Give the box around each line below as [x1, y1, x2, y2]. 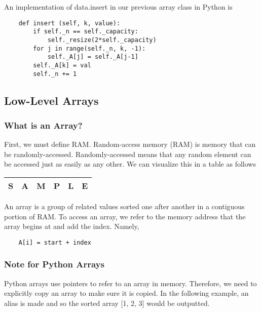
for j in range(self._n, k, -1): [33, 45, 146, 52]
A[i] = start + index [18, 239, 91, 246]
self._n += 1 [33, 70, 77, 77]
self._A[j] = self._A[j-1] [47, 53, 138, 61]
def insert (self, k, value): [18, 19, 121, 27]
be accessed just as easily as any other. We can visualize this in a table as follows [4, 159, 256, 169]
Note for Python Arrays [4, 258, 104, 270]
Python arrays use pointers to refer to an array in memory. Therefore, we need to [4, 278, 257, 288]
